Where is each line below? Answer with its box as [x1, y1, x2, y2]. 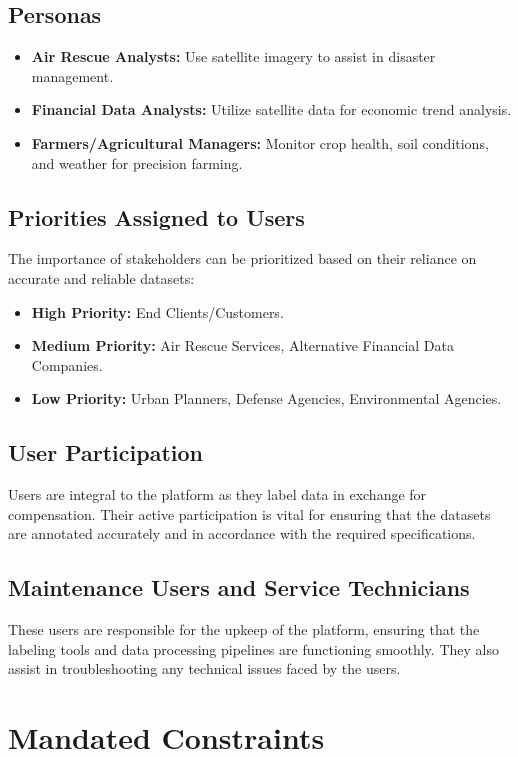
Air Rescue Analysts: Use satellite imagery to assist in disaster [31, 46, 436, 67]
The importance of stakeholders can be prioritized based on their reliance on [8, 248, 477, 269]
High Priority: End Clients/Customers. [31, 301, 284, 322]
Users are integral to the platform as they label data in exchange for [8, 484, 427, 505]
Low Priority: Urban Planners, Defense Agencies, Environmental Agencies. [31, 388, 502, 409]
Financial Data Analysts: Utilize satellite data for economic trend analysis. [31, 99, 512, 120]
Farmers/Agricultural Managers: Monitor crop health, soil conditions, [31, 132, 489, 153]
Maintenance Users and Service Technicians [8, 572, 470, 603]
